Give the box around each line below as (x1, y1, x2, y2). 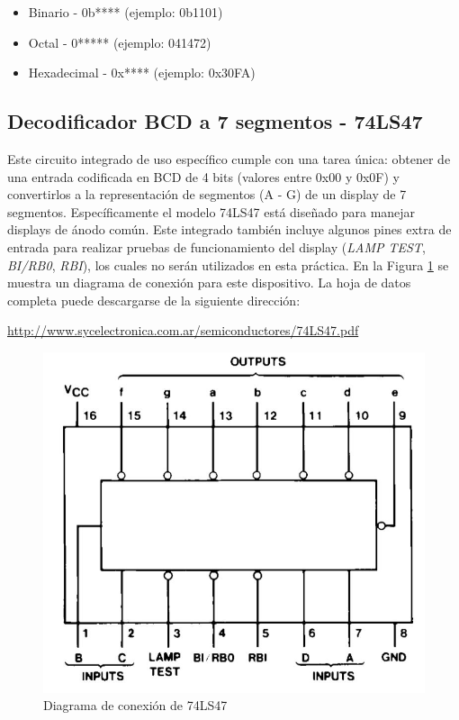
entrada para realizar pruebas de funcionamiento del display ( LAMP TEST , (7, 237, 426, 256)
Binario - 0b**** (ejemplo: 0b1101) (28, 3, 223, 21)
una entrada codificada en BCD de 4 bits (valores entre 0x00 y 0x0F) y (7, 167, 400, 186)
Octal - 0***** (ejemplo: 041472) (28, 32, 211, 51)
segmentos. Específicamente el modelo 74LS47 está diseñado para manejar (7, 202, 416, 221)
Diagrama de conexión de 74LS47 (43, 696, 228, 715)
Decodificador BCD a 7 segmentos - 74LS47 (7, 107, 423, 135)
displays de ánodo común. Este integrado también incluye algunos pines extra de (7, 220, 452, 239)
